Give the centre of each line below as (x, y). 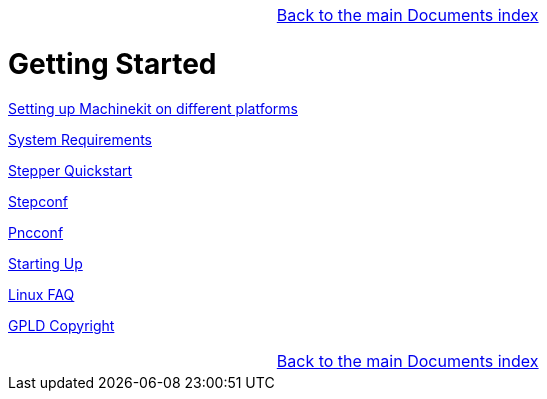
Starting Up (45, 263)
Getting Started (112, 63)
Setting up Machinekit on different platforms (153, 108)
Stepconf (38, 201)
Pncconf (36, 232)
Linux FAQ (41, 294)
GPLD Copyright (61, 325)
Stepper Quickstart (70, 170)
